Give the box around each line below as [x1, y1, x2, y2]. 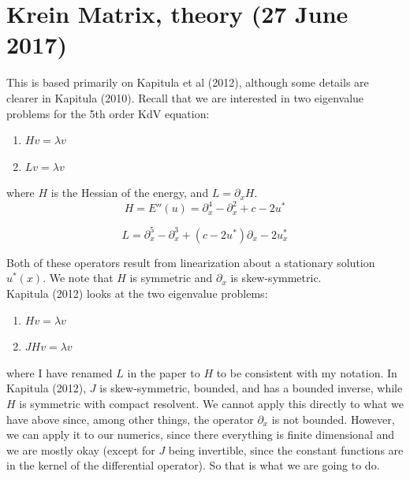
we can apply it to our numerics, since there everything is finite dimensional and [6, 426, 395, 443]
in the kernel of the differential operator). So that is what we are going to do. [6, 457, 380, 473]
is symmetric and [129, 269, 213, 286]
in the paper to [127, 364, 200, 381]
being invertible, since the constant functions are [168, 441, 404, 458]
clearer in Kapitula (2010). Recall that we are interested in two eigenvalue [6, 89, 364, 106]
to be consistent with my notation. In [216, 364, 397, 381]
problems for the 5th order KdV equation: [6, 105, 210, 121]
